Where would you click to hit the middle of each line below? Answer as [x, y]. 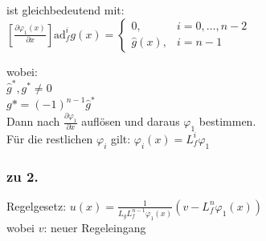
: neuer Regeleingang [95, 227]
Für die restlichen [50, 138]
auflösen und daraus [131, 121]
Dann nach [33, 121]
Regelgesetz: [37, 205]
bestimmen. [227, 121]
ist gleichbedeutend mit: [65, 10]
